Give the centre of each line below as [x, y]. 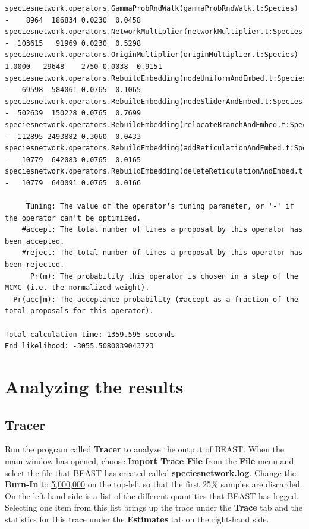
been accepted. [35, 241]
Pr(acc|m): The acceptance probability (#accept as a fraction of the [156, 299]
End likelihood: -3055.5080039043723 [79, 346]
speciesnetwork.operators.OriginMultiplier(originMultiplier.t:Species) [152, 55]
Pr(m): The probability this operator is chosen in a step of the [164, 276]
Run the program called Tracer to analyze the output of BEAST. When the [145, 449]
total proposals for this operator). [79, 311]
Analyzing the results [94, 386]
